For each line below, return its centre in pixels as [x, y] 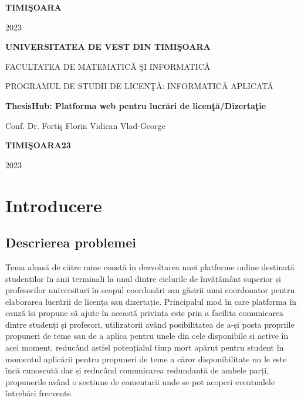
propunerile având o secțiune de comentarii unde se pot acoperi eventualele [140, 381]
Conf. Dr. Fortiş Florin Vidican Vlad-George [85, 125]
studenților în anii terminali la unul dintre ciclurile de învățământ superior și [143, 278]
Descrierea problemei [71, 242]
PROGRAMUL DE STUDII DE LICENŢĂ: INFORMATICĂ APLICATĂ [139, 86]
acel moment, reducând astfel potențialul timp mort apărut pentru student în [145, 347]
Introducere [54, 205]
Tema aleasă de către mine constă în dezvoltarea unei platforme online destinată [150, 266]
